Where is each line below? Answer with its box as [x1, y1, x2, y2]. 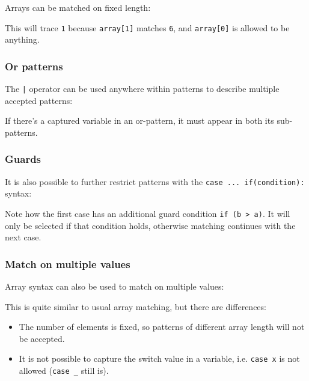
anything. [5, 33, 40, 46]
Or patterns [5, 58, 63, 73]
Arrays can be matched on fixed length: [5, 1, 151, 13]
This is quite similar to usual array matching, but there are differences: [5, 300, 266, 312]
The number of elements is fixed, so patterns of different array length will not [19, 320, 305, 333]
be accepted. [19, 332, 65, 344]
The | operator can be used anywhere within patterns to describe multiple [5, 82, 280, 95]
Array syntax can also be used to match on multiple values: [5, 280, 224, 293]
